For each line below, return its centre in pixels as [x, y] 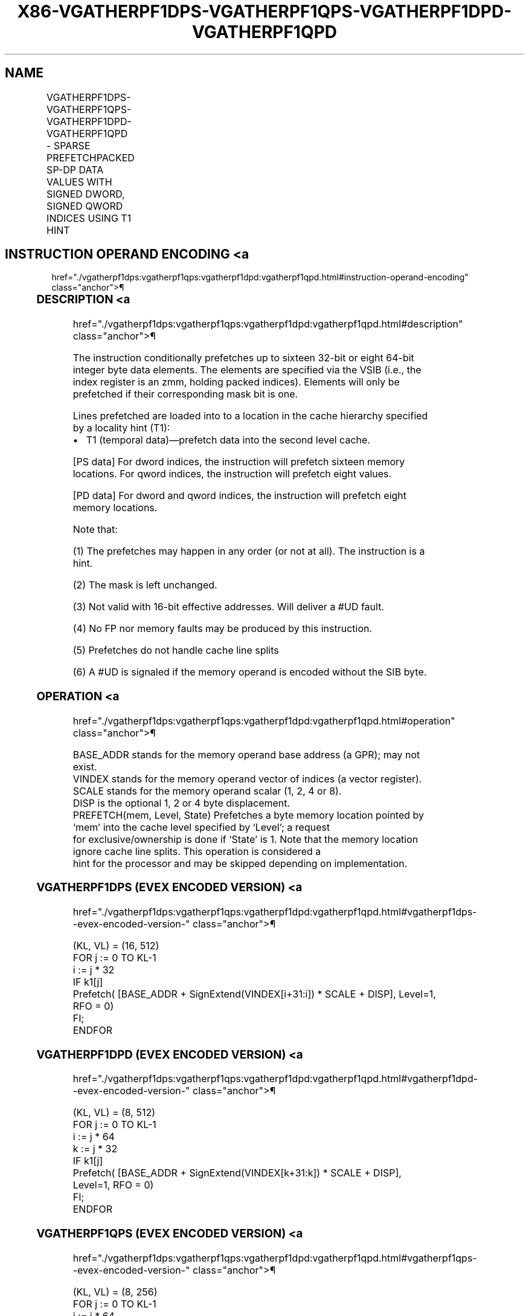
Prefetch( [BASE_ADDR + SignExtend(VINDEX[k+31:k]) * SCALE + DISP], [237, 1173]
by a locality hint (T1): [121, 428]
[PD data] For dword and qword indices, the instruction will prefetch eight [240, 496]
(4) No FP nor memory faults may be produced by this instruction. [223, 629]
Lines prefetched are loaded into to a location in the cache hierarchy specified [250, 416]
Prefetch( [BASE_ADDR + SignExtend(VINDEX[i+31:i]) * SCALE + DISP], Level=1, [254, 994]
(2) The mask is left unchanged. [145, 585]
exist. [85, 766]
